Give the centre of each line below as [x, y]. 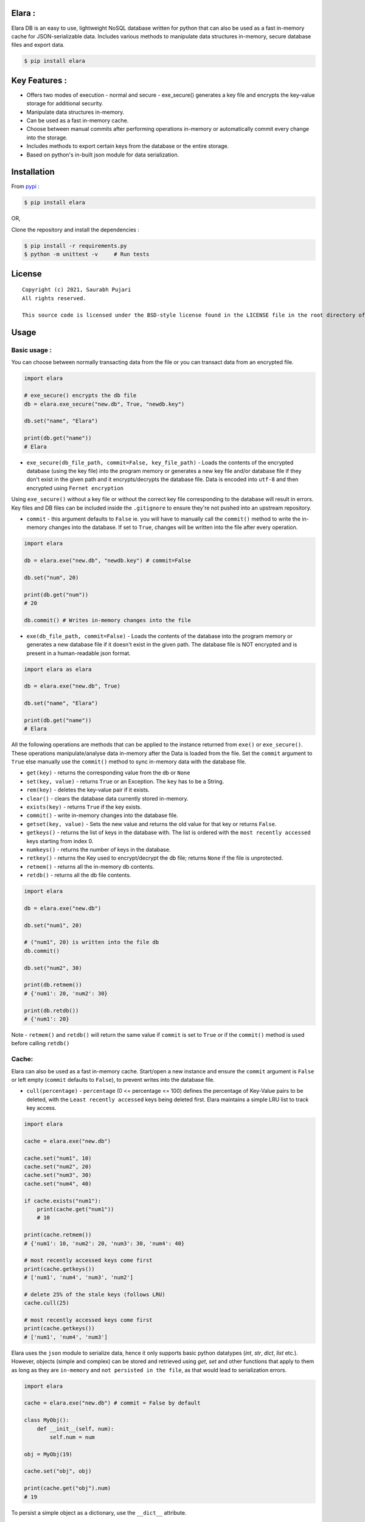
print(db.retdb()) [51, 1010]
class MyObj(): [47, 1420]
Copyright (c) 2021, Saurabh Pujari [77, 290]
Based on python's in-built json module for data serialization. [103, 155]
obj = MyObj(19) [48, 1454]
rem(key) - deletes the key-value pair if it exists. [88, 790]
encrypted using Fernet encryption [75, 488]
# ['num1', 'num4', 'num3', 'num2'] [79, 1278]
